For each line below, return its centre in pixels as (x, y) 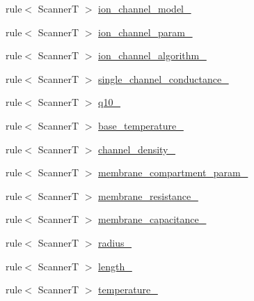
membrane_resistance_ (148, 195)
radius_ (115, 242)
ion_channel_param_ (145, 32)
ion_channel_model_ (145, 8)
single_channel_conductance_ (164, 78)
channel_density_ (137, 149)
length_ (115, 266)
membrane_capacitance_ (152, 219)
